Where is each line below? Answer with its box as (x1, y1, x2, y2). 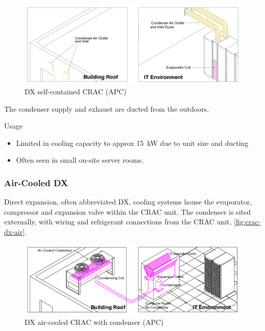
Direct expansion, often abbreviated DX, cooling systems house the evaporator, (4, 196, 252, 207)
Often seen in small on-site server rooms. (16, 155, 144, 165)
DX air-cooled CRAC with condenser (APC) (25, 316, 164, 327)
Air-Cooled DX (4, 176, 68, 189)
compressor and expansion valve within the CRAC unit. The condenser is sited (4, 206, 251, 217)
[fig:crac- (234, 216, 261, 227)
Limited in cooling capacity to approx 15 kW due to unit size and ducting (16, 137, 249, 148)
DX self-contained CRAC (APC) (25, 86, 127, 96)
